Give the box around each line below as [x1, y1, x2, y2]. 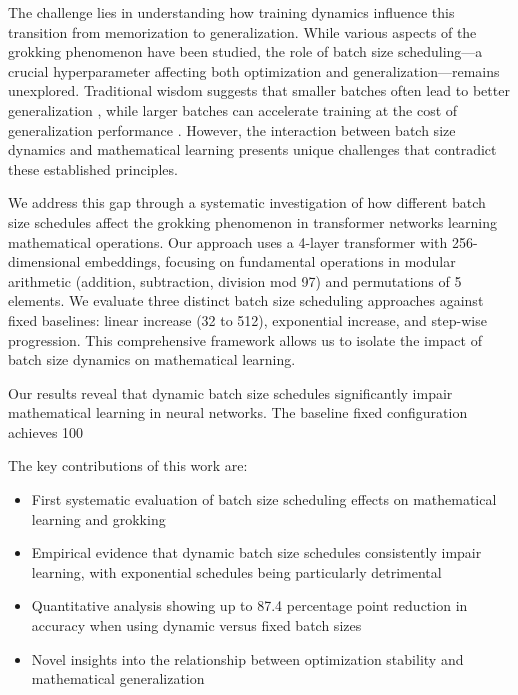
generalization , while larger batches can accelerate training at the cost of [8, 99, 458, 120]
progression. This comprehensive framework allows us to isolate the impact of [8, 329, 482, 350]
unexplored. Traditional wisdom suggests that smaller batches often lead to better [8, 80, 510, 101]
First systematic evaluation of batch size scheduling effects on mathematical [31, 489, 497, 510]
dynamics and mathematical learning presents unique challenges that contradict [8, 139, 497, 160]
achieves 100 [8, 421, 84, 442]
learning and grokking [31, 508, 166, 529]
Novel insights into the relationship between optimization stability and [31, 648, 464, 669]
